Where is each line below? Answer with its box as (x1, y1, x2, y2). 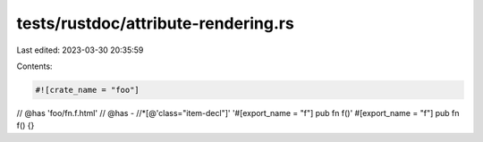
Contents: (16, 61, 53, 71)
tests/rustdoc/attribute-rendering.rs (16, 13, 294, 33)
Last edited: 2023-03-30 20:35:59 (16, 45, 144, 55)
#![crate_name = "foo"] (35, 85, 140, 95)
